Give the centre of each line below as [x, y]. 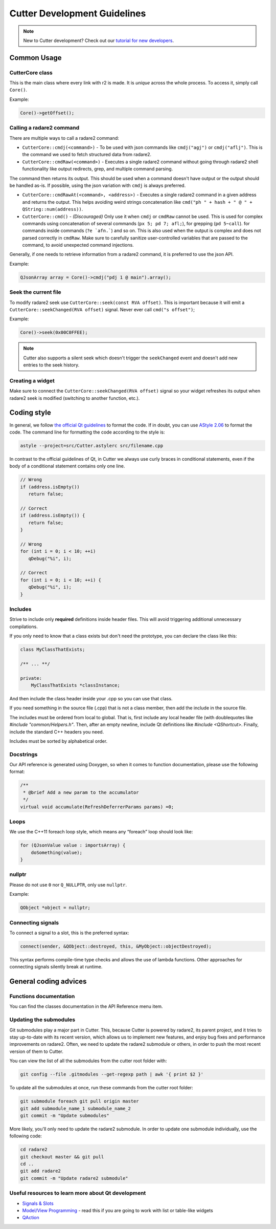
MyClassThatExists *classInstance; [75, 685]
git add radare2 [41, 1171]
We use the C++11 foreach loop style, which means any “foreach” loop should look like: [101, 832]
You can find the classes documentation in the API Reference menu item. [86, 1006]
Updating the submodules [42, 1020]
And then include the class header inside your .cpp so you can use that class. [91, 698]
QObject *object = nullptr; [55, 908]
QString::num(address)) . [53, 209]
